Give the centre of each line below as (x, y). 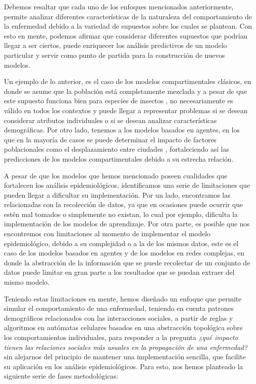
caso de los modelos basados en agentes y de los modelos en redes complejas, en (124, 253)
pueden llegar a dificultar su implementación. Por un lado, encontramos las (117, 194)
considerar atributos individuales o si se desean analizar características (110, 120)
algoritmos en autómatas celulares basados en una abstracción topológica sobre (124, 327)
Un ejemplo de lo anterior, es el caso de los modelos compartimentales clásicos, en (128, 81)
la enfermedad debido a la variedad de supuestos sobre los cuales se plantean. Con (128, 26)
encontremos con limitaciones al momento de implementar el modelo (107, 234)
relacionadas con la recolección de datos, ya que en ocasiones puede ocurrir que (124, 204)
